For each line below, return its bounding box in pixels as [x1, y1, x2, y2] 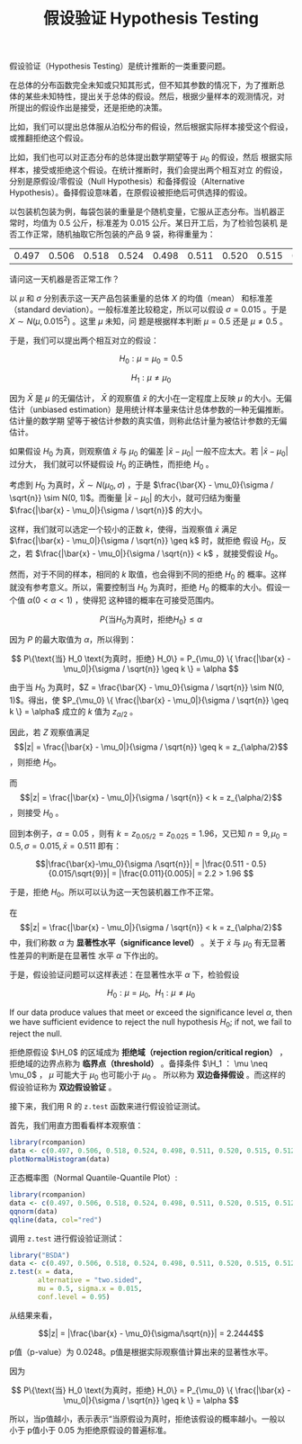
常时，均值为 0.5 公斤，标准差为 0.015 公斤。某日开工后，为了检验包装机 [9, 217, 279, 228]
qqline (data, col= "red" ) [9, 1215, 102, 1224]
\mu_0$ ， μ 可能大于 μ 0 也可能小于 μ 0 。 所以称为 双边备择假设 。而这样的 [9, 1069, 286, 1082]
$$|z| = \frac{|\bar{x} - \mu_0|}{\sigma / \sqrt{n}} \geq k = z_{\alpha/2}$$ [13, 741, 289, 752]
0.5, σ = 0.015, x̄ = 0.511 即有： [9, 840, 122, 851]
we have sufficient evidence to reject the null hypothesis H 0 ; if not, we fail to [9, 1016, 292, 1029]
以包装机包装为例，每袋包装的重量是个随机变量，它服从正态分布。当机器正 [9, 206, 285, 217]
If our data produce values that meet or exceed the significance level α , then [9, 1007, 293, 1018]
